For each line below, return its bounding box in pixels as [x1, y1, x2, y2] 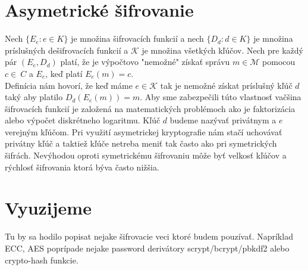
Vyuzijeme [5, 195, 92, 220]
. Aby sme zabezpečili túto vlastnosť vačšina [140, 91, 301, 103]
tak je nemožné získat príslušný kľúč [160, 79, 293, 91]
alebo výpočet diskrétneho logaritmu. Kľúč [5, 114, 161, 126]
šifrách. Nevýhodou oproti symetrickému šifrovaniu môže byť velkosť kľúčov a [5, 149, 287, 162]
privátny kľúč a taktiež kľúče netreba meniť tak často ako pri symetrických [5, 137, 277, 150]
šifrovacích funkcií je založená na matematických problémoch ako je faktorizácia [5, 102, 296, 114]
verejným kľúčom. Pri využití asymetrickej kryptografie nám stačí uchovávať [5, 125, 282, 138]
